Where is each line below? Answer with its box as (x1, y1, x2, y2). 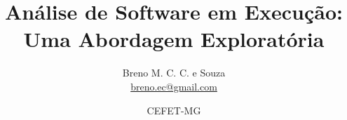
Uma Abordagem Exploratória (23, 25, 325, 53)
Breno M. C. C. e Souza (122, 65, 226, 80)
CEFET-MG (147, 102, 201, 117)
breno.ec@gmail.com (130, 79, 217, 93)
